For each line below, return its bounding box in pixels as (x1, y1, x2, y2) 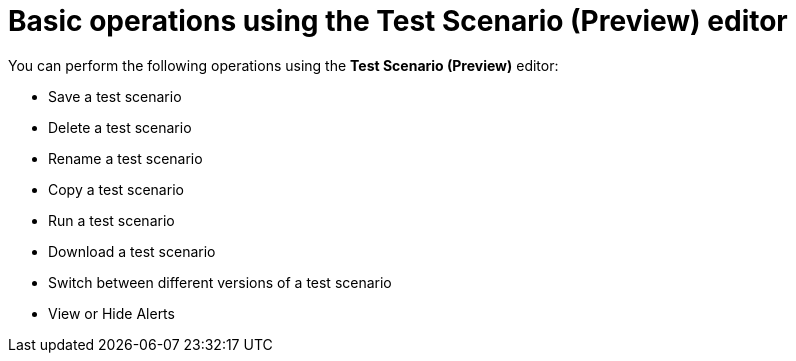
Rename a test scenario (48, 149, 203, 167)
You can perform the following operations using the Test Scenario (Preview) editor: (8, 56, 559, 74)
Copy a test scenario (48, 180, 184, 198)
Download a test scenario (48, 242, 216, 260)
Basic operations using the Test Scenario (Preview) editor (8, 4, 788, 38)
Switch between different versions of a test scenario (48, 273, 392, 291)
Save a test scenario (48, 87, 182, 105)
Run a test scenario (48, 211, 175, 229)
